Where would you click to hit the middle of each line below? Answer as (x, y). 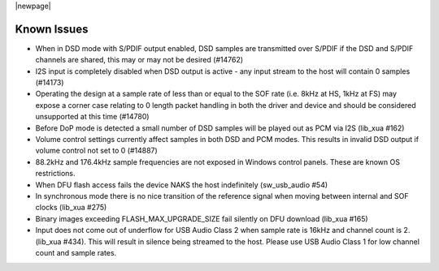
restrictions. (56, 174)
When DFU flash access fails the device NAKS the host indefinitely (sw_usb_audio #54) (182, 185)
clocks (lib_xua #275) (71, 208)
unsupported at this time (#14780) (92, 117)
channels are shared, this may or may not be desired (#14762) (139, 60)
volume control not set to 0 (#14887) (96, 151)
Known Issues (52, 29)
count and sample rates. (76, 252)
